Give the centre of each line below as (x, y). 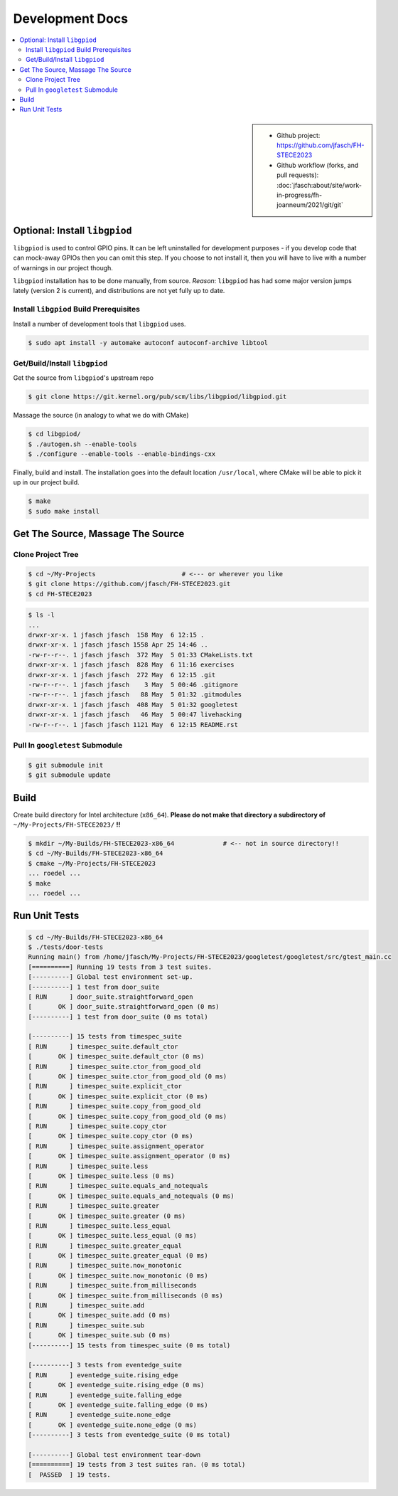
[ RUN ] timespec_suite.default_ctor (103, 1046)
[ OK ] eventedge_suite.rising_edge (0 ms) (116, 1385)
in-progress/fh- (300, 195)
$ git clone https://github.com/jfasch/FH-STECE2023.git (129, 584)
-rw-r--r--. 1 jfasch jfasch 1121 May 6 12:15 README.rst (133, 725)
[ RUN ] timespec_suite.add (86, 1306)
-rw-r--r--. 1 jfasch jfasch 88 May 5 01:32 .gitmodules (135, 695)
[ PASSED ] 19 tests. (70, 1475)
